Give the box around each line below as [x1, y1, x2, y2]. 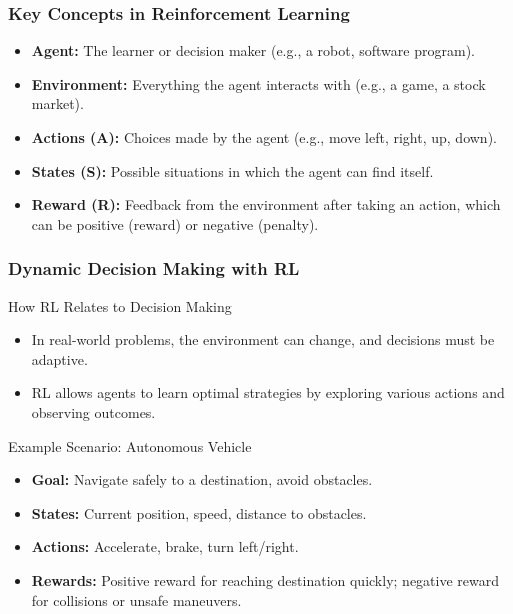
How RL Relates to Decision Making [8, 295, 232, 316]
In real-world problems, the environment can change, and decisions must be [31, 329, 495, 350]
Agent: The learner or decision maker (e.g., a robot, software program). [31, 40, 475, 61]
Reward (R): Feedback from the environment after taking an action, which [31, 194, 501, 215]
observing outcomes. [31, 401, 156, 422]
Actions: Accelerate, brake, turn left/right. [31, 536, 299, 557]
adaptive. [31, 348, 88, 369]
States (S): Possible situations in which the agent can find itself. [31, 160, 434, 181]
